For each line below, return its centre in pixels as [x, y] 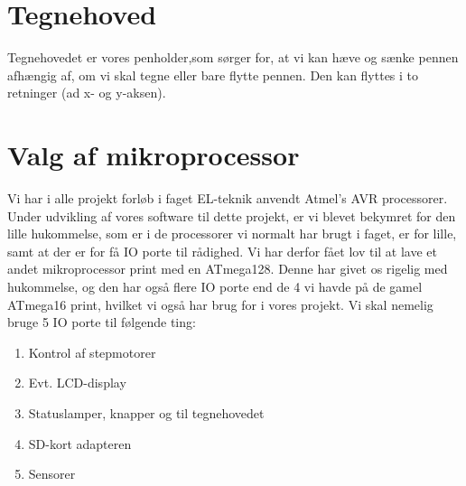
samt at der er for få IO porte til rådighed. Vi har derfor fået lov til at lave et [222, 251]
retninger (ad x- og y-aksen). [87, 93]
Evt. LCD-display [77, 383]
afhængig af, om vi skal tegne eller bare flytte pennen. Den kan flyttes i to [213, 75]
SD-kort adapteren [80, 443]
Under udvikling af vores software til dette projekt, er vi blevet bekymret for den [232, 215]
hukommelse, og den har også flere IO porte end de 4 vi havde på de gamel [215, 286]
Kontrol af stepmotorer [92, 352]
